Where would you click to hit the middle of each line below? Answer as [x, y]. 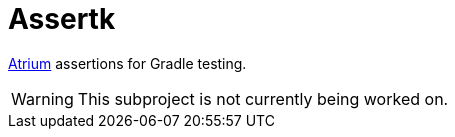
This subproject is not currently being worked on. [263, 98]
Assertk [62, 19]
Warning [42, 98]
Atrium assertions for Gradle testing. [127, 63]
